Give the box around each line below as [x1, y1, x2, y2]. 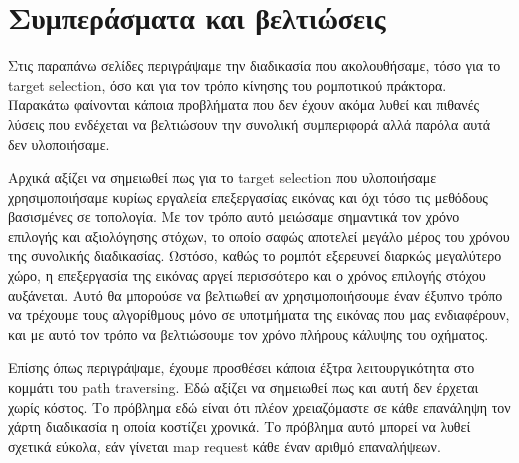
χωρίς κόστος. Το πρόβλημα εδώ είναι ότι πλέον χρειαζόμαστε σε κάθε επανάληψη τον [8, 396, 511, 417]
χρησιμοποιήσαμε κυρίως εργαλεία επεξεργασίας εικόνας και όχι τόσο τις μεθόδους [8, 186, 488, 207]
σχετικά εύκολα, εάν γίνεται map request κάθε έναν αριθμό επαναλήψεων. [8, 435, 441, 456]
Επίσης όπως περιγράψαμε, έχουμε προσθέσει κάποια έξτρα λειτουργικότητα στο [8, 357, 475, 378]
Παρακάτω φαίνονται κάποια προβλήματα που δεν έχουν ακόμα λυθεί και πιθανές [8, 94, 480, 115]
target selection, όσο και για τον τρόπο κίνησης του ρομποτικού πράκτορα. [8, 74, 447, 95]
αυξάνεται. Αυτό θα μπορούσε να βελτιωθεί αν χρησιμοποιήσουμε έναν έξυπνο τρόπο [8, 284, 503, 305]
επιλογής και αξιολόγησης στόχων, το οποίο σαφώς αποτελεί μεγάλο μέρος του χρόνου [8, 225, 510, 246]
